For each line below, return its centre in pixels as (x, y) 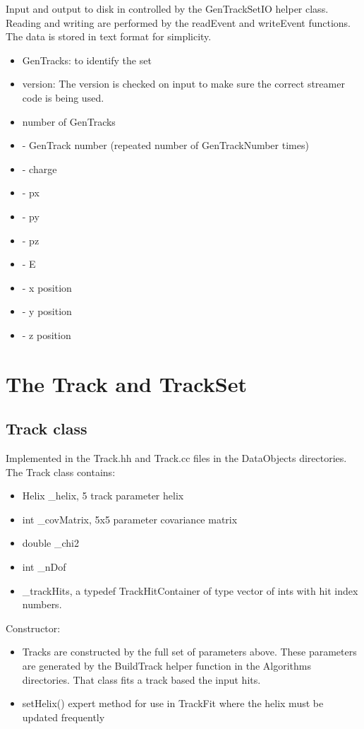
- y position (47, 311)
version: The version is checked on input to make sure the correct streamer (183, 84)
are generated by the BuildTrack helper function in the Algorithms (167, 666)
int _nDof (44, 567)
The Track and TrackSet (126, 383)
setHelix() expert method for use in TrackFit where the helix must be (173, 703)
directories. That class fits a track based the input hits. (141, 679)
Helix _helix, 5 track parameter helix (103, 496)
